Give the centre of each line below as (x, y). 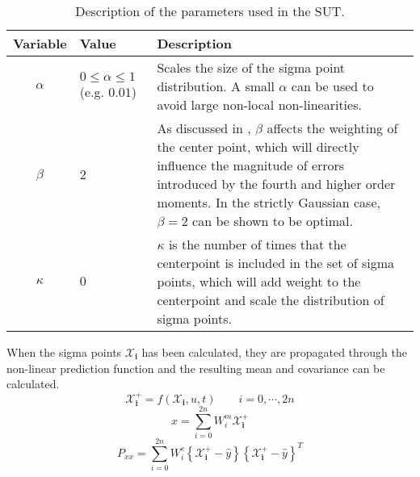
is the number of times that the (257, 244)
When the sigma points (64, 352)
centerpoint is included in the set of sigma (276, 263)
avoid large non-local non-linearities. (259, 105)
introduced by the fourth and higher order (276, 184)
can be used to (332, 86)
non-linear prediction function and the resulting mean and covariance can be (196, 368)
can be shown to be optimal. (273, 221)
